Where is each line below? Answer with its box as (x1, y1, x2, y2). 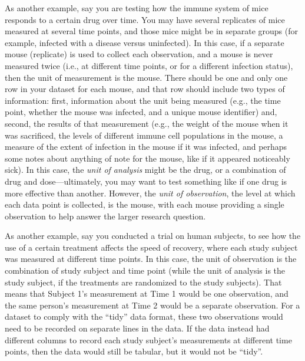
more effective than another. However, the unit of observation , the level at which (5, 186, 296, 199)
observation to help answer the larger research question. (5, 209, 206, 222)
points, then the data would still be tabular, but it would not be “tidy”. (5, 345, 263, 357)
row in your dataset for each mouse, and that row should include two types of (5, 83, 285, 95)
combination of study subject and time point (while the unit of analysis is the (5, 264, 286, 277)
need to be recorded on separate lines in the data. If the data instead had (5, 322, 270, 334)
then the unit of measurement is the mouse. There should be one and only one (5, 71, 288, 83)
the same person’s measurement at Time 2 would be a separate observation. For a (5, 298, 300, 311)
